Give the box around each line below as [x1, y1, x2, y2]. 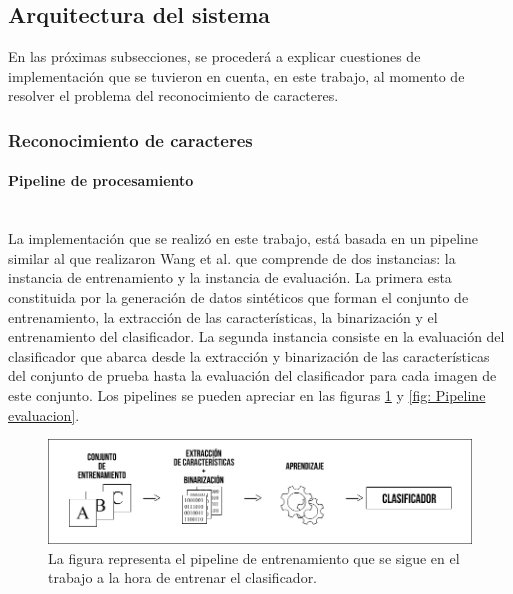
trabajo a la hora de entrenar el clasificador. [48, 567, 318, 588]
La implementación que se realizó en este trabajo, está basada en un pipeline [8, 228, 478, 249]
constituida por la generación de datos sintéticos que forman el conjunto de [8, 287, 469, 307]
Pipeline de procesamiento [8, 170, 194, 191]
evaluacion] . [8, 404, 80, 425]
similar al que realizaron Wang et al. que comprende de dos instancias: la [8, 247, 456, 268]
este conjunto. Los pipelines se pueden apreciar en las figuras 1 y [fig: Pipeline [8, 384, 486, 405]
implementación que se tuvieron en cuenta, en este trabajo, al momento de [8, 65, 465, 86]
